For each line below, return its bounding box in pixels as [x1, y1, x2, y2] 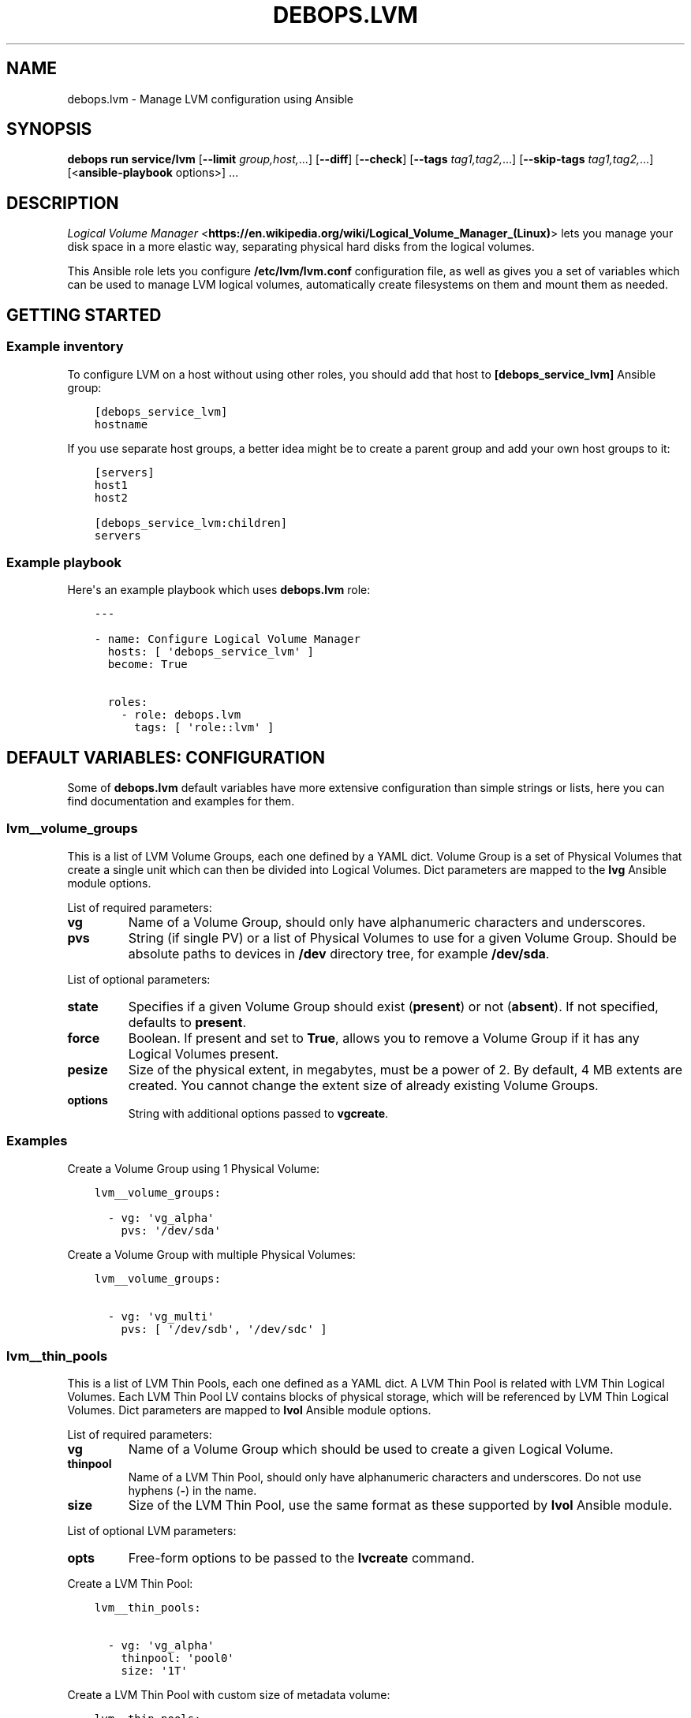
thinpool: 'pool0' [121, 1652, 234, 1665]
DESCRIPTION [6, 192, 119, 213]
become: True [107, 658, 188, 671]
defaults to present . [128, 1014, 246, 1030]
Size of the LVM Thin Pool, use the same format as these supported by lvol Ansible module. [128, 1497, 673, 1514]
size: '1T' [121, 1664, 188, 1678]
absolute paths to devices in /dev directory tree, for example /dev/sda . [128, 945, 550, 962]
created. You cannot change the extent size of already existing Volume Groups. [128, 1077, 599, 1093]
